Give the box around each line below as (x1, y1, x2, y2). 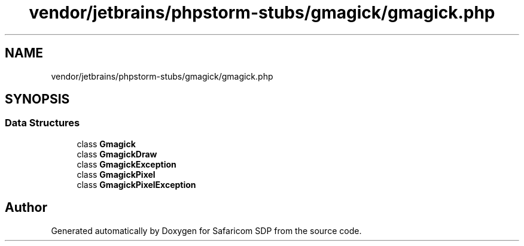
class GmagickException (77, 159, 176, 169)
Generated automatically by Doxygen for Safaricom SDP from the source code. (51, 225, 362, 236)
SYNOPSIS (5, 92, 70, 107)
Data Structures (5, 117, 80, 129)
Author (5, 200, 47, 215)
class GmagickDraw (77, 148, 157, 159)
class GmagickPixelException (77, 179, 196, 190)
